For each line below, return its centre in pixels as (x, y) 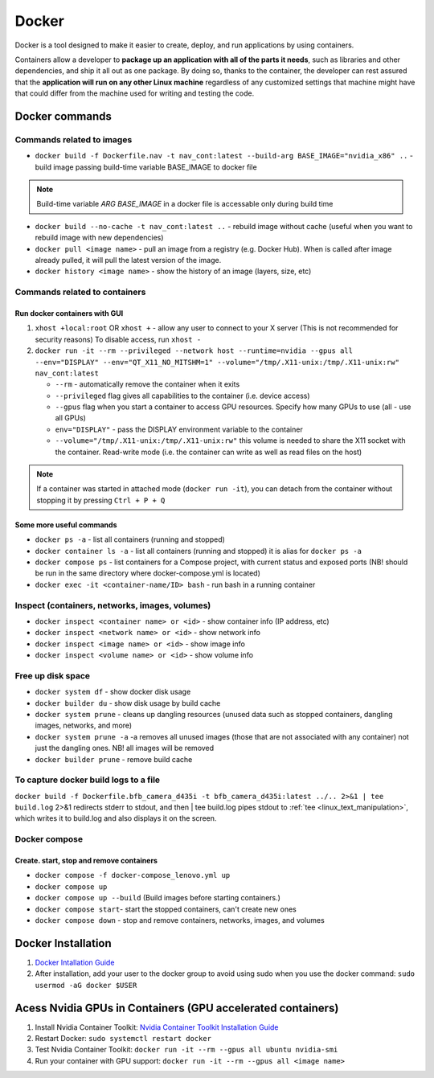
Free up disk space (53, 675)
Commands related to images (74, 139)
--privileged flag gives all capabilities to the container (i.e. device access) (182, 396)
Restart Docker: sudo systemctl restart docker (123, 1038)
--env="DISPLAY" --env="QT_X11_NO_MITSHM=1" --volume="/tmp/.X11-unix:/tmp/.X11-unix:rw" (217, 362)
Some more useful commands (66, 525)
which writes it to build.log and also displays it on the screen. (116, 818)
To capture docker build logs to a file (88, 780)
